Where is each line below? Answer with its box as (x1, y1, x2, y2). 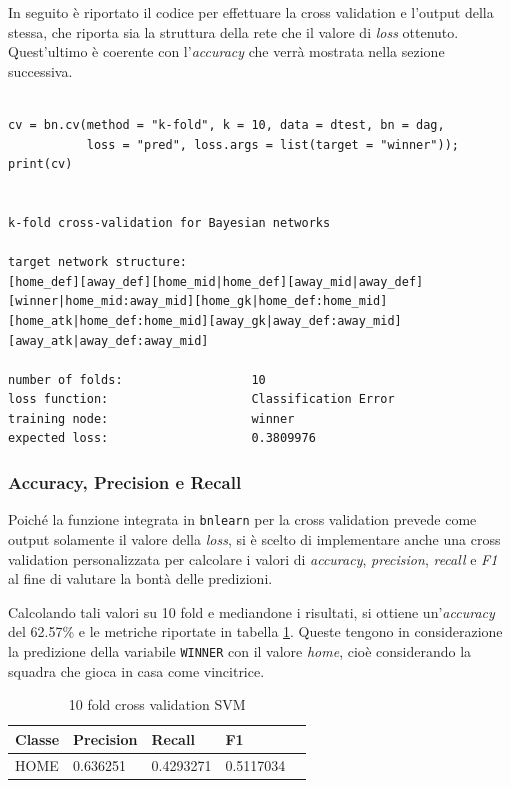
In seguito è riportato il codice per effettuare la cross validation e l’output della (8, 2, 494, 22)
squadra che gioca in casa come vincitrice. (8, 660, 265, 681)
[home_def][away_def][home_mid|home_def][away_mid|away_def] (8, 274, 424, 289)
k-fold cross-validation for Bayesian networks (8, 215, 331, 230)
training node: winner (8, 411, 295, 426)
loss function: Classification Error (8, 392, 395, 407)
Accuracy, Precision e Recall (8, 469, 242, 494)
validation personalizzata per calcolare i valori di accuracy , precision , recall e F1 (8, 548, 498, 569)
